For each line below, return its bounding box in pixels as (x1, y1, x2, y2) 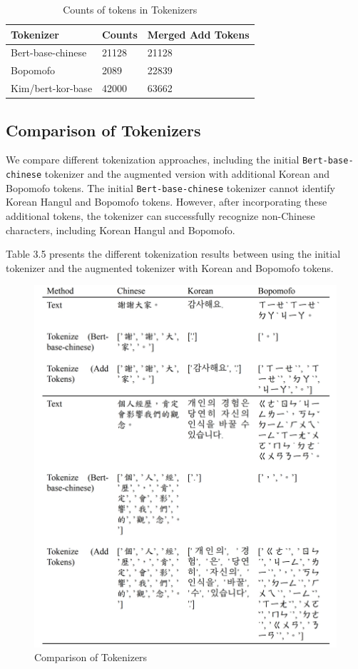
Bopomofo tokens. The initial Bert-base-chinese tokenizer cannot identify (6, 180, 335, 195)
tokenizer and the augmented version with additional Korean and (44, 166, 330, 181)
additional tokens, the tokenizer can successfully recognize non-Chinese (6, 208, 315, 223)
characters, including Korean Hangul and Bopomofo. (6, 222, 235, 237)
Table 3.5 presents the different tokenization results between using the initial (6, 246, 341, 261)
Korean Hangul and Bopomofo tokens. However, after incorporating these (6, 194, 327, 209)
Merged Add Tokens (147, 26, 250, 41)
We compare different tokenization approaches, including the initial (6, 152, 300, 167)
